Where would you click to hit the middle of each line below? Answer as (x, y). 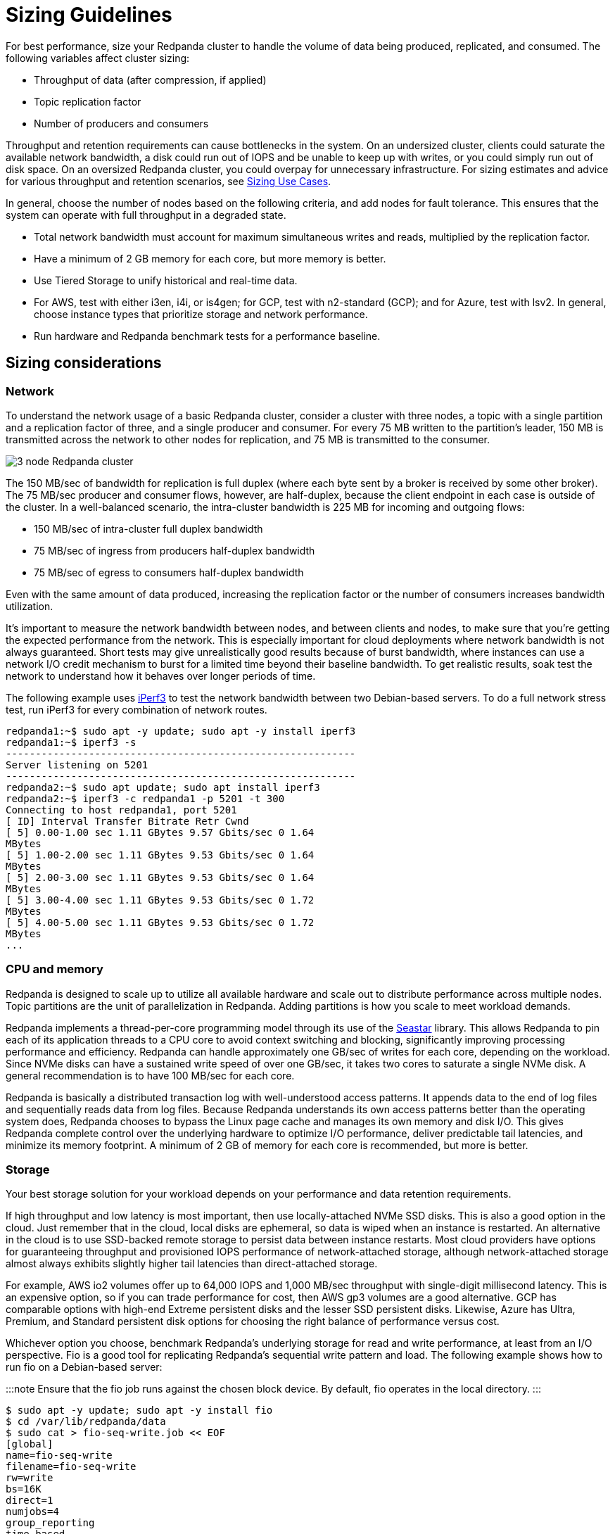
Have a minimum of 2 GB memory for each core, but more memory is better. (210, 258)
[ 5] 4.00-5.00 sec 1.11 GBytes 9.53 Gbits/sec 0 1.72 (160, 922)
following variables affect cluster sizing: (98, 58)
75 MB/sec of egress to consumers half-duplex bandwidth (169, 572)
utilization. (30, 606)
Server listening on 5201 (77, 765)
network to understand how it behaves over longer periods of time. (161, 676)
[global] (30, 1444)
